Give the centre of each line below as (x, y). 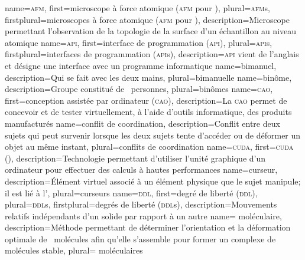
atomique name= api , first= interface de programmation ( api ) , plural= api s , (139, 42)
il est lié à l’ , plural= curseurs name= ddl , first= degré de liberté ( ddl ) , (131, 192)
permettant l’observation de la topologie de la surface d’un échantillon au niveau (151, 31)
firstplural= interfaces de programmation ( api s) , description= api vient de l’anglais (152, 54)
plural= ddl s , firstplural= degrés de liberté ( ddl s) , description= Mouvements (141, 204)
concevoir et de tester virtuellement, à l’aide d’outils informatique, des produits (148, 112)
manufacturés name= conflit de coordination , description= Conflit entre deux (142, 123)
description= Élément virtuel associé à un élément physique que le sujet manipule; (153, 181)
